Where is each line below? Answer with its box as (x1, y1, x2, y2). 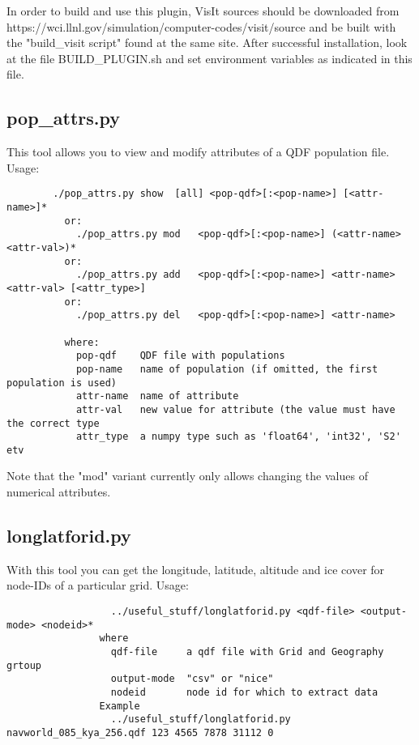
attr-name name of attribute (75, 390, 239, 402)
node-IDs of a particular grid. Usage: (6, 577, 189, 594)
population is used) (6, 377, 118, 389)
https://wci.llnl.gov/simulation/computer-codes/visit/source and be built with (6, 18, 396, 35)
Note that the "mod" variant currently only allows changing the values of (6, 467, 368, 484)
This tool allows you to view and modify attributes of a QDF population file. (6, 143, 390, 160)
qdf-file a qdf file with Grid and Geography (110, 646, 384, 658)
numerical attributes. (6, 483, 111, 500)
